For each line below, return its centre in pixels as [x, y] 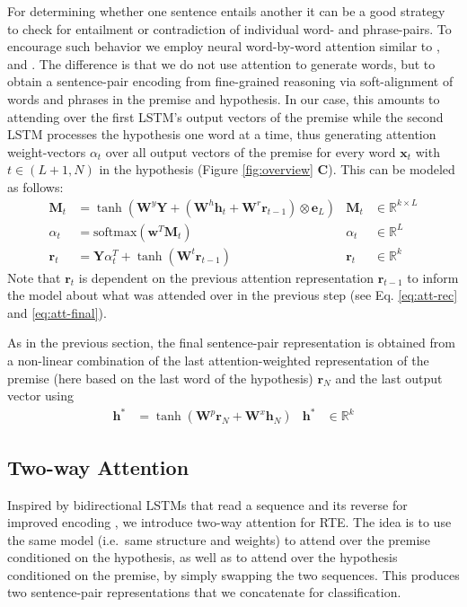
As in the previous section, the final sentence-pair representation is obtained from [231, 343]
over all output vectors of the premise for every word [251, 151]
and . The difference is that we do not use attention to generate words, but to [221, 63]
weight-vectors [47, 151]
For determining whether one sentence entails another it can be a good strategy [226, 11]
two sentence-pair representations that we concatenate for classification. [204, 592]
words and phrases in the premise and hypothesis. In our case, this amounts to [224, 98]
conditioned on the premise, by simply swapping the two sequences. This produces [233, 574]
